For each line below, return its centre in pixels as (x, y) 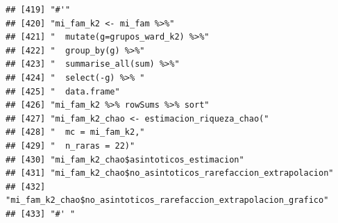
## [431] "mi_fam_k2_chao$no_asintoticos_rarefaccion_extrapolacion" (170, 173)
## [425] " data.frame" (63, 91)
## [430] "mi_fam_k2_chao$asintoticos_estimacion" (125, 159)
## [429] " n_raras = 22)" (70, 146)
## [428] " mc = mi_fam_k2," (75, 132)
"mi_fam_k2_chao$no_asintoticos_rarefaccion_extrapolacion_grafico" (167, 200)
